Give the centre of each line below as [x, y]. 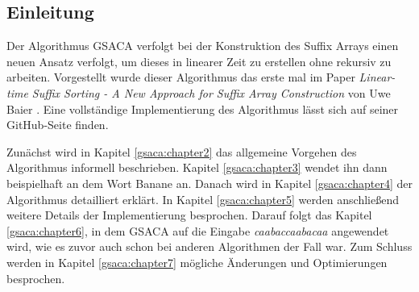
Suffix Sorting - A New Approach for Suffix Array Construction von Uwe [211, 92]
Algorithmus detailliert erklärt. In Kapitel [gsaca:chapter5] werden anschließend [203, 199]
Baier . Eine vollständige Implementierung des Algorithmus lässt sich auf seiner [203, 108]
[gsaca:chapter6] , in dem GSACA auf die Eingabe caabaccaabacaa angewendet [198, 230]
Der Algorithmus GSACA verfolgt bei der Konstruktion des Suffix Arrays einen [203, 46]
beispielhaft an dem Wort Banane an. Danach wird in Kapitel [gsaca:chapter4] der [209, 183]
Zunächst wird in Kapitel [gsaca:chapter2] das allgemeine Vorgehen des [182, 151]
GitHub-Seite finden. [58, 125]
